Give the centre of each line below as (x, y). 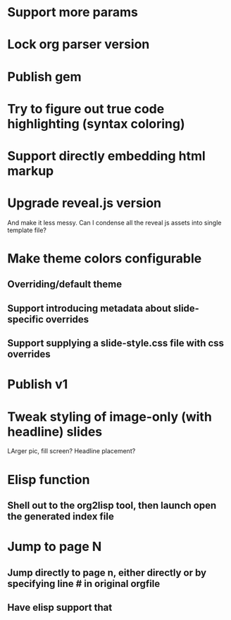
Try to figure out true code (86, 109)
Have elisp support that (60, 607)
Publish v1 (38, 385)
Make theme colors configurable (105, 259)
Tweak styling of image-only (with (110, 417)
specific (26, 319)
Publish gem (45, 76)
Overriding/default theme (64, 285)
